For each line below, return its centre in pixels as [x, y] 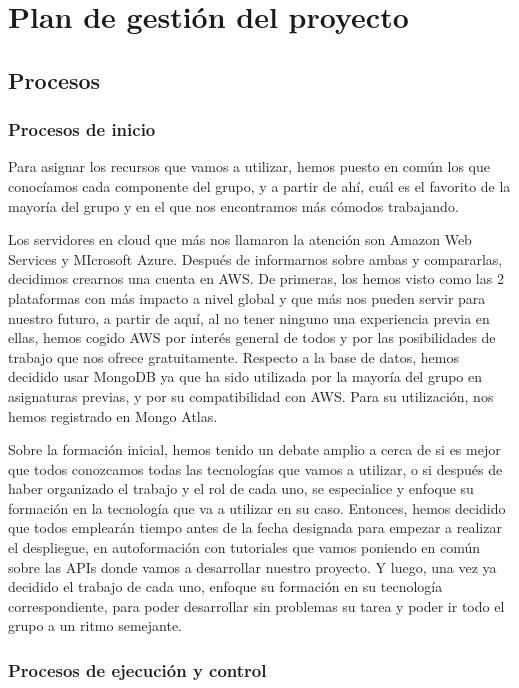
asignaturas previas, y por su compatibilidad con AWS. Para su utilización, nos [251, 395]
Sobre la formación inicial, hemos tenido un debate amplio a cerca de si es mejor [254, 449]
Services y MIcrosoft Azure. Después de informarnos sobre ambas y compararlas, [255, 258]
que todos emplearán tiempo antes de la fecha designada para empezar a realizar [255, 527]
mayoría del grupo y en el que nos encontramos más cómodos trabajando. [233, 205]
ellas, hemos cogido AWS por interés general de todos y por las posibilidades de [252, 337]
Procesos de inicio [82, 129]
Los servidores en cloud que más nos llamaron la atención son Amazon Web [240, 239]
